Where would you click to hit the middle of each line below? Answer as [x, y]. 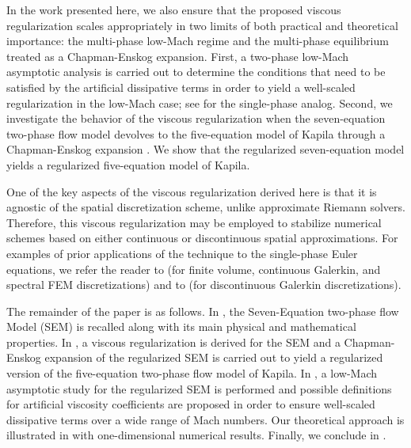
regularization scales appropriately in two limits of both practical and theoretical [202, 25]
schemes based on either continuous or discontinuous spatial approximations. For [202, 238]
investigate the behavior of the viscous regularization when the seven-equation [196, 118]
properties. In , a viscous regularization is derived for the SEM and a [173, 342]
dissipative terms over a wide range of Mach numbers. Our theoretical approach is [205, 419]
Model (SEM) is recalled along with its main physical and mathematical [181, 327]
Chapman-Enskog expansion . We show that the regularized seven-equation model [205, 149]
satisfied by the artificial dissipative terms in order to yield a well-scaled [181, 87]
